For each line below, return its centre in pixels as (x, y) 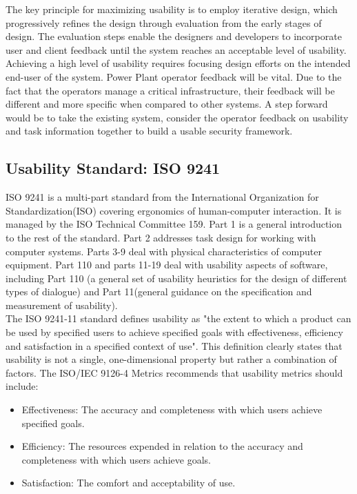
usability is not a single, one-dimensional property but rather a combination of (171, 359)
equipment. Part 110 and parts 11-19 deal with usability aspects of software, (167, 265)
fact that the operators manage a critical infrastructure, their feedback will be (170, 90)
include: (22, 386)
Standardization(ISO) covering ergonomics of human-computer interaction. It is (174, 210)
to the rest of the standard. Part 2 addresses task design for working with (161, 237)
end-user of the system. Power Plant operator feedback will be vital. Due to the (174, 76)
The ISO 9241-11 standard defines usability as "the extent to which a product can (178, 318)
